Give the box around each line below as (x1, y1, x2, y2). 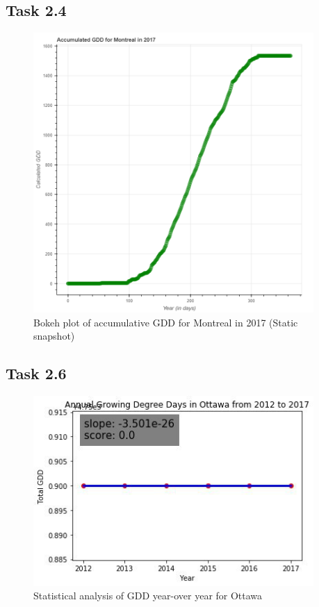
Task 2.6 (6, 363, 67, 384)
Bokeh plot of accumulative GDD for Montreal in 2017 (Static (33, 315, 298, 329)
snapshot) (33, 329, 75, 343)
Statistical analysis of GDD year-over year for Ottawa (33, 588, 263, 603)
